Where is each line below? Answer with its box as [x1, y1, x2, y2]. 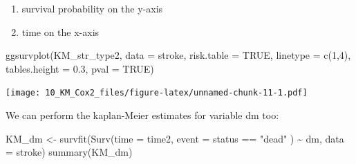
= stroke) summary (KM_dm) [6, 145, 133, 159]
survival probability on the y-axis [21, 1, 163, 15]
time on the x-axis [21, 24, 100, 39]
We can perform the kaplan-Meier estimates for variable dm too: [6, 108, 279, 122]
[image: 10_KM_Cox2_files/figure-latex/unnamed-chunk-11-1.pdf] [6, 88, 308, 98]
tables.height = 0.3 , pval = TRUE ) [6, 61, 154, 75]
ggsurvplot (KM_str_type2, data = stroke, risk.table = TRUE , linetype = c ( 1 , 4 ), [6, 48, 351, 62]
